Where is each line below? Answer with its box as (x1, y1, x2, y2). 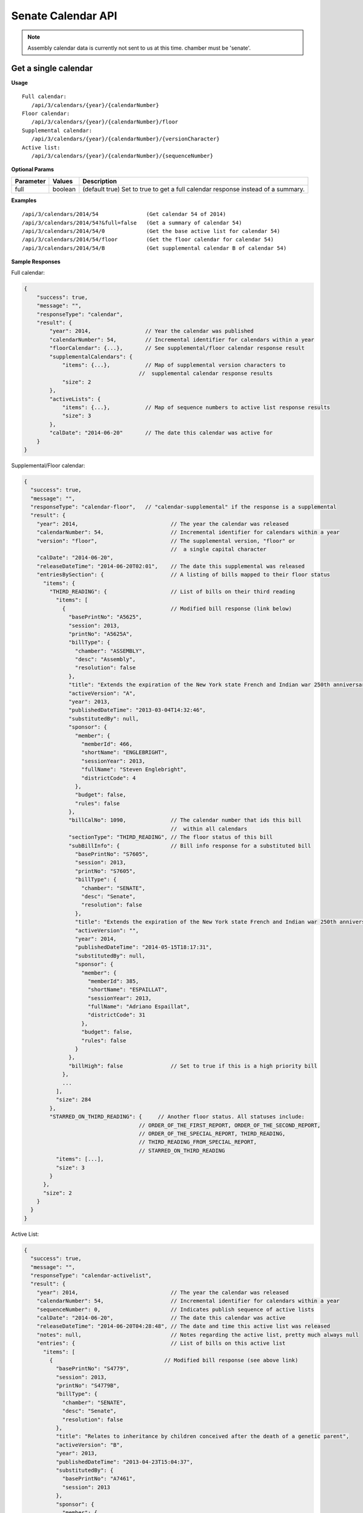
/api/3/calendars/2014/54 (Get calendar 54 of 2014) (22, 211, 226, 218)
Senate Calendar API (11, 9, 117, 22)
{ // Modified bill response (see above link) (49, 1356, 299, 1364)
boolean (52, 185, 76, 193)
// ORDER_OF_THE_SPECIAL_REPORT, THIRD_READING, (139, 1130, 286, 1137)
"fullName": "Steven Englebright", (81, 766, 187, 773)
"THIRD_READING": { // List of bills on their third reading (49, 588, 296, 595)
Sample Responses (11, 258, 60, 266)
